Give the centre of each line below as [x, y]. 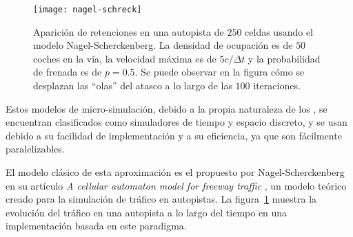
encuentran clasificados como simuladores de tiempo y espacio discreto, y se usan [176, 122]
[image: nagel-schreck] [88, 10]
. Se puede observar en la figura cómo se [220, 72]
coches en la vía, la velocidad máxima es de [125, 58]
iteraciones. [277, 86]
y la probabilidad [284, 58]
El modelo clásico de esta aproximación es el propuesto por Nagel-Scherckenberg [175, 172]
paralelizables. [35, 149]
